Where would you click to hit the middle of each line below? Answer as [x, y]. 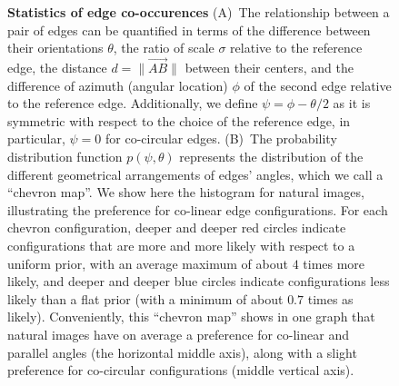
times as [330, 298]
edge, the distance [57, 67]
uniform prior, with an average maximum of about [148, 263]
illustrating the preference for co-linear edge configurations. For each [198, 209]
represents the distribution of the [271, 156]
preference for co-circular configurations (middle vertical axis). [181, 370]
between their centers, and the [269, 67]
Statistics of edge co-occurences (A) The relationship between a [199, 12]
